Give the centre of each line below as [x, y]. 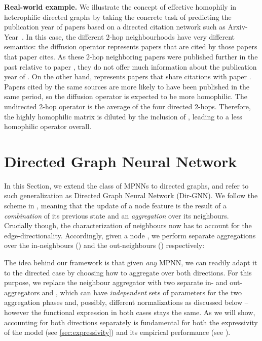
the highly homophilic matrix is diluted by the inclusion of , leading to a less [123, 116]
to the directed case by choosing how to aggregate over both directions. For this [128, 272]
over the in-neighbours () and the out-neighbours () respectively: [104, 245]
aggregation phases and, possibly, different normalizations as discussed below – [126, 302]
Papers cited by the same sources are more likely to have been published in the [127, 86]
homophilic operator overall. [48, 126]
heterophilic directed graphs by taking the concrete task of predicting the [118, 17]
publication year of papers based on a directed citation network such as [115, 27]
